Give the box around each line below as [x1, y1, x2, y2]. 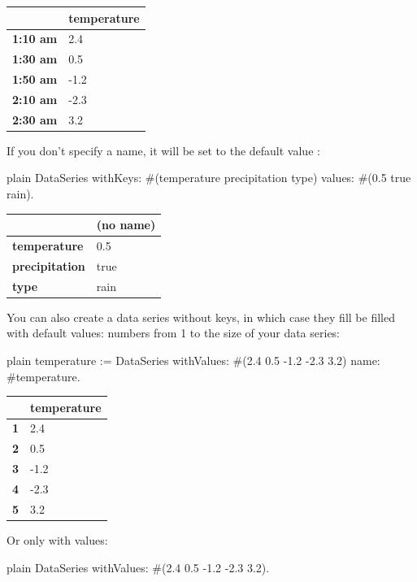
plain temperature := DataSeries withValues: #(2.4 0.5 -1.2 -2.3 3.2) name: [7, 351, 380, 368]
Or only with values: [7, 531, 108, 548]
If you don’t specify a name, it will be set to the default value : [7, 141, 320, 159]
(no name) [96, 216, 156, 233]
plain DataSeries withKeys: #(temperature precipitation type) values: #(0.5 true [7, 169, 411, 186]
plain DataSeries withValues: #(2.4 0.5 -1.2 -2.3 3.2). [7, 558, 270, 575]
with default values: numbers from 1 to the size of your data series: [7, 324, 341, 341]
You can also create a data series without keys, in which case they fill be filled [7, 308, 395, 325]
